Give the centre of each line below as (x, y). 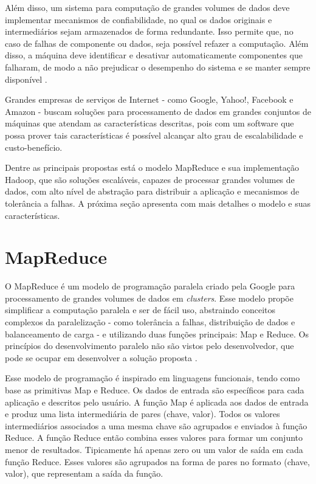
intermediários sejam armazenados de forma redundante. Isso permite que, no (149, 31)
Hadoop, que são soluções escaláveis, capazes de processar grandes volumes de (150, 179)
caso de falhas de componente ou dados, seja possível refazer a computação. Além (157, 43)
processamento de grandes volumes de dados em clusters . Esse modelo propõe (149, 298)
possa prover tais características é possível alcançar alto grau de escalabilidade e (154, 135)
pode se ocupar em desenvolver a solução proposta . (101, 357)
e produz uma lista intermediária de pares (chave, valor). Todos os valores (143, 414)
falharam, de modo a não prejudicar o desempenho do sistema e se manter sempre (158, 67)
